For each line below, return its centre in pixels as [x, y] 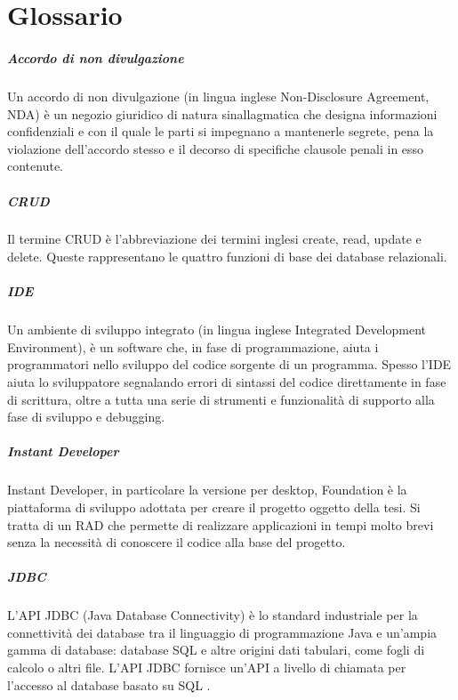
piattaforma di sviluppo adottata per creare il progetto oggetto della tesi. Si [214, 507]
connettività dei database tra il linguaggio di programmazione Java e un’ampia [222, 632]
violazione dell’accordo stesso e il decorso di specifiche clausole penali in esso [216, 148]
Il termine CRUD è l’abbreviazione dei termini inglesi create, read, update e [214, 239]
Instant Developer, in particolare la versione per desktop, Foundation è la [207, 490]
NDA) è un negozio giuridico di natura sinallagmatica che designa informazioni [222, 113]
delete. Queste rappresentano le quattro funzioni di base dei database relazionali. [227, 257]
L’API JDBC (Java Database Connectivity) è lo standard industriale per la [213, 615]
